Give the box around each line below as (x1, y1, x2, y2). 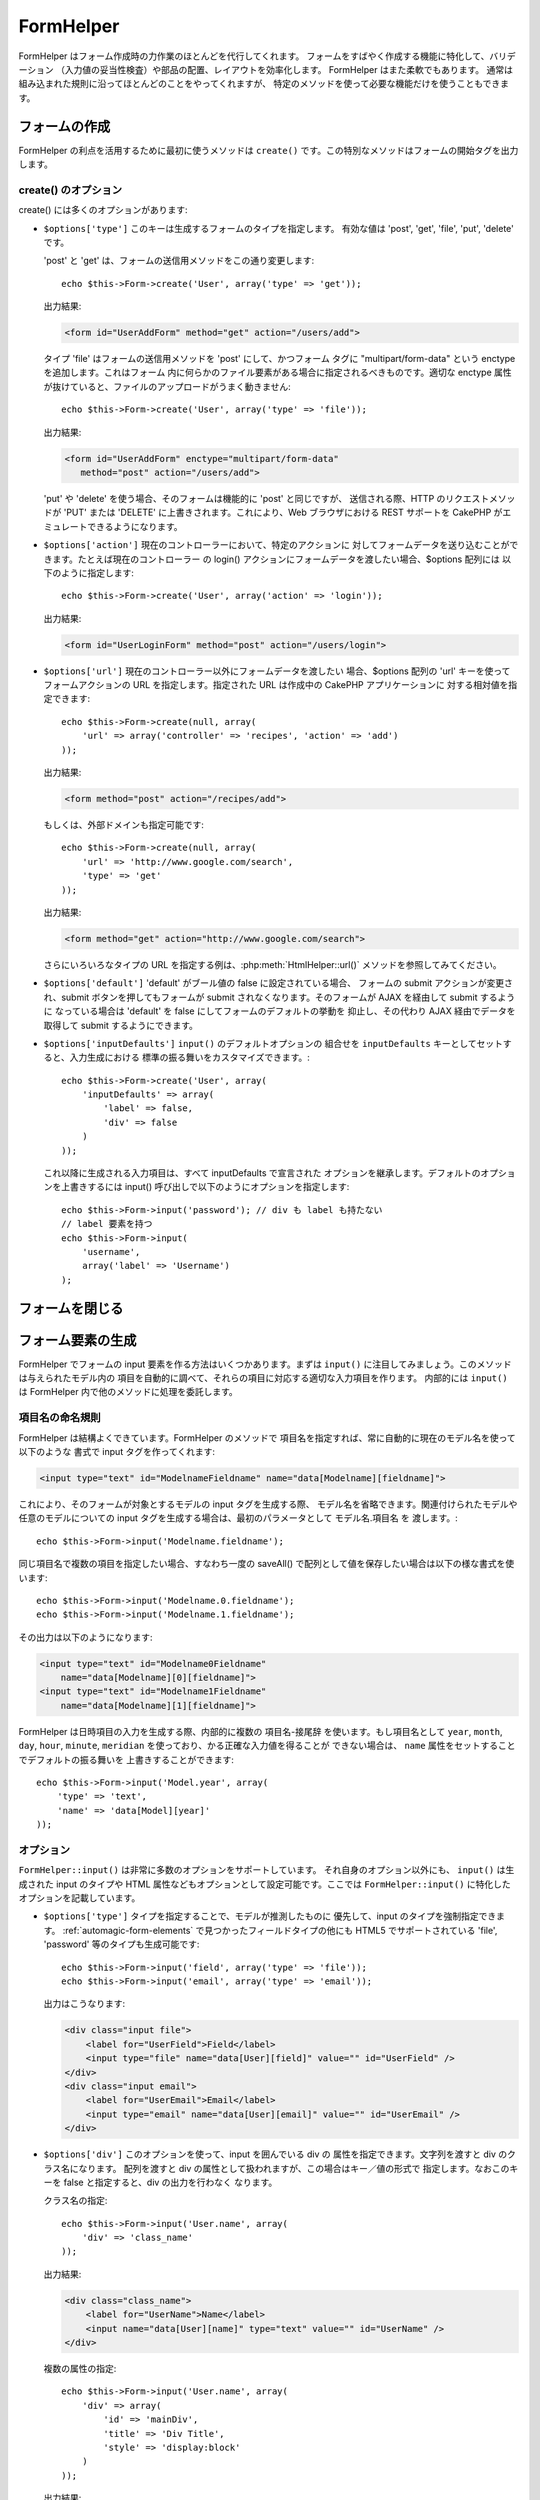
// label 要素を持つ (61, 1218, 153, 1230)
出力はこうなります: (43, 1998, 126, 2010)
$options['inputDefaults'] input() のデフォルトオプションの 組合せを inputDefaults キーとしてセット (43, 1037, 504, 1049)
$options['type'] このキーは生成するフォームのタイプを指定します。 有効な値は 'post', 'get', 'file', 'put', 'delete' (43, 222, 515, 234)
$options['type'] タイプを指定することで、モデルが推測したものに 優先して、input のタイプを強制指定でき (43, 1910, 497, 1922)
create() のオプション (18, 183, 123, 197)
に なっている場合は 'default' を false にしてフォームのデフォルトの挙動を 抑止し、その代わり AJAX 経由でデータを (43, 1005, 516, 1017)
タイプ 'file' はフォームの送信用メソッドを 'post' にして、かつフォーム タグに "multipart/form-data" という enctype (43, 353, 516, 365)
